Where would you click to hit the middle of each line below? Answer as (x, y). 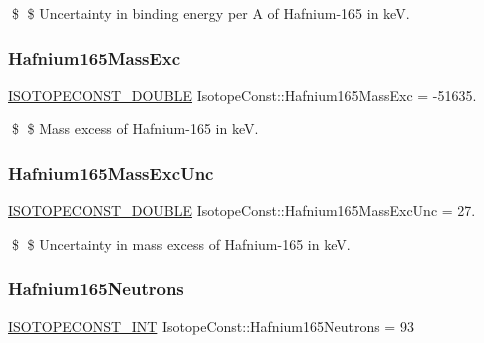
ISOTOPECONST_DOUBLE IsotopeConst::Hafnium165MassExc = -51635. (242, 94)
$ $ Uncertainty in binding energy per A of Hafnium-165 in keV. (210, 13)
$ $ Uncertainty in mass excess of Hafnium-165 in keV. (181, 243)
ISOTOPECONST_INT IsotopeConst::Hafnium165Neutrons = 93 (211, 325)
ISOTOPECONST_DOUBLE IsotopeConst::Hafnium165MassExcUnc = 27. (242, 210)
